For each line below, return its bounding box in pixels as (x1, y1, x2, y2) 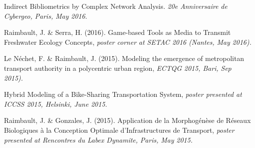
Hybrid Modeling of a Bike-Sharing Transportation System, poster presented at (4, 89, 242, 99)
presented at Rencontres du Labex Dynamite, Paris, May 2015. (4, 134, 193, 145)
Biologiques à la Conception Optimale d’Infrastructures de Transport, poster (4, 124, 234, 135)
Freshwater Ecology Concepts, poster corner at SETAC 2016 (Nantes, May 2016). (4, 36, 252, 47)
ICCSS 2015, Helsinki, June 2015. (4, 98, 107, 109)
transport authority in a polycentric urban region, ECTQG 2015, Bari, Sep (4, 62, 231, 73)
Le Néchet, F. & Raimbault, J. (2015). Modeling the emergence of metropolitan (4, 53, 244, 63)
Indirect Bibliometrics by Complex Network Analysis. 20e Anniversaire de (4, 1, 227, 11)
